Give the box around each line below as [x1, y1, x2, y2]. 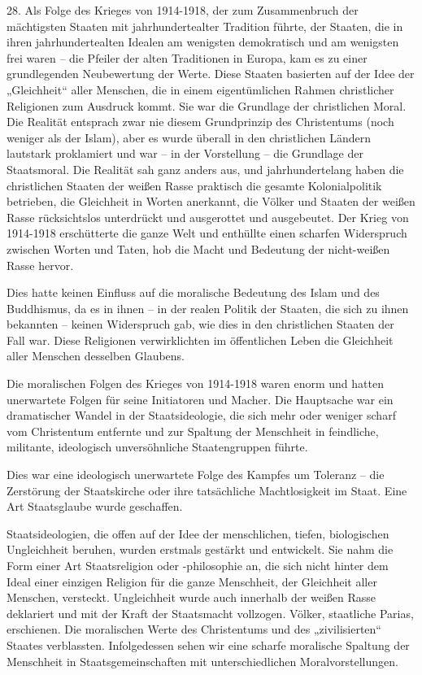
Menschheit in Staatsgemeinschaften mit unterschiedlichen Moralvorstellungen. [7, 652, 398, 669]
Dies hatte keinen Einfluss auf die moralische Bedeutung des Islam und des [7, 284, 380, 301]
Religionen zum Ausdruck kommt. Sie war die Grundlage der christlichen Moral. [7, 97, 407, 114]
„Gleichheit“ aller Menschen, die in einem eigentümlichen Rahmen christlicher [7, 81, 394, 98]
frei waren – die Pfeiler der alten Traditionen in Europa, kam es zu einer [7, 49, 368, 66]
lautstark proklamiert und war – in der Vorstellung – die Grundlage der [7, 145, 363, 162]
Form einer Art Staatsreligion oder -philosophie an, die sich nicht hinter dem [7, 557, 389, 573]
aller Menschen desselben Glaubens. [7, 347, 185, 364]
